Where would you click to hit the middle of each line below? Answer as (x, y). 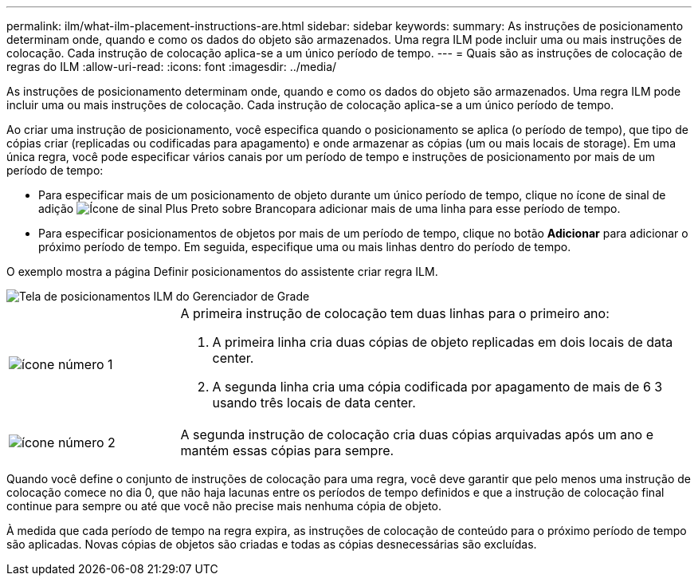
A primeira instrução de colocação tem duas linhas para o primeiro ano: (395, 313)
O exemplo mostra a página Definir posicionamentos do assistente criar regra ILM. (222, 271)
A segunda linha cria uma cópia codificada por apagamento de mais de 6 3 (437, 387)
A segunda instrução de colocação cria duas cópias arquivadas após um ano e (417, 435)
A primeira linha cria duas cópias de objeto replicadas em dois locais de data (443, 342)
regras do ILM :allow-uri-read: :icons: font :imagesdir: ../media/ (172, 67)
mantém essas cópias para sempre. (287, 450)
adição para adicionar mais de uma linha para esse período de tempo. (329, 208)
